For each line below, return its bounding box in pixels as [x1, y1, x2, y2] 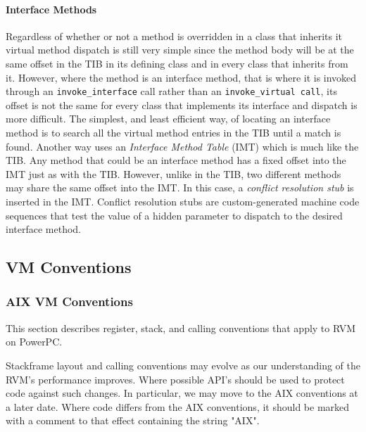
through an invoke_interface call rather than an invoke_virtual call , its [6, 84, 337, 99]
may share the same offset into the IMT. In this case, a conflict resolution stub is [6, 180, 354, 195]
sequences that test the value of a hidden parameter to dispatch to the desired [6, 208, 343, 222]
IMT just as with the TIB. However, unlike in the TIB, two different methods [6, 166, 341, 181]
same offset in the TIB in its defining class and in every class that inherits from [6, 56, 348, 70]
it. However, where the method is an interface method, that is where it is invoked [6, 70, 357, 84]
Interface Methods [6, 1, 97, 16]
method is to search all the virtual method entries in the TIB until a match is [6, 125, 341, 140]
